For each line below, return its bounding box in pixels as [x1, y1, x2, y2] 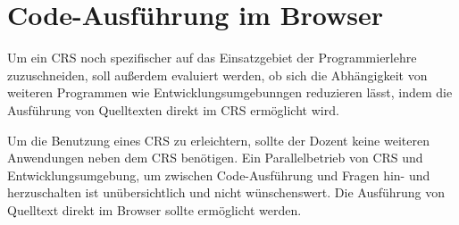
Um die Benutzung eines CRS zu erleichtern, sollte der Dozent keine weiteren [7, 130, 430, 149]
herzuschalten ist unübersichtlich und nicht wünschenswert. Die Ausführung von [7, 183, 446, 202]
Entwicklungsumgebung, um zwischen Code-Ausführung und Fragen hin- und [7, 165, 430, 184]
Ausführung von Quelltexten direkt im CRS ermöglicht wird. [7, 100, 339, 119]
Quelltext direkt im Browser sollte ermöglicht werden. [7, 200, 302, 219]
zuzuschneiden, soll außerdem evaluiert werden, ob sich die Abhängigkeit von [7, 65, 428, 84]
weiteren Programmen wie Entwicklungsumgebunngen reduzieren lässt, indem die [7, 83, 453, 102]
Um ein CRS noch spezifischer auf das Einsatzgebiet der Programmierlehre [7, 48, 417, 67]
